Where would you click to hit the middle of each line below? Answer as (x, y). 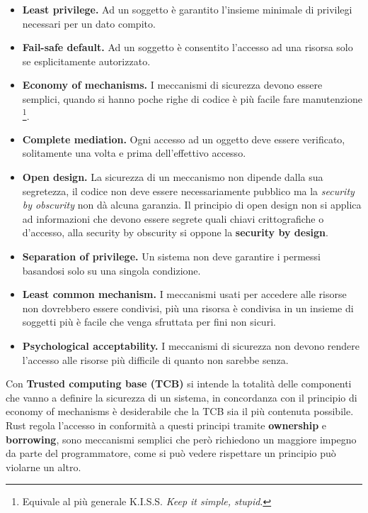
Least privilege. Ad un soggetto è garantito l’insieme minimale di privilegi (187, 9)
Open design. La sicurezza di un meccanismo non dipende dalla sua (173, 177)
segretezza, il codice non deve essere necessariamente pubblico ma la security (188, 191)
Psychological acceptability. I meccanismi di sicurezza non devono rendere (191, 345)
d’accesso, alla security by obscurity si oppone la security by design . (175, 232)
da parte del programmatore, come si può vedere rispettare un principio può (171, 453)
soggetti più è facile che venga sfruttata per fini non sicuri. (149, 322)
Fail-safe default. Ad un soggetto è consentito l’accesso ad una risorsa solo (188, 47)
